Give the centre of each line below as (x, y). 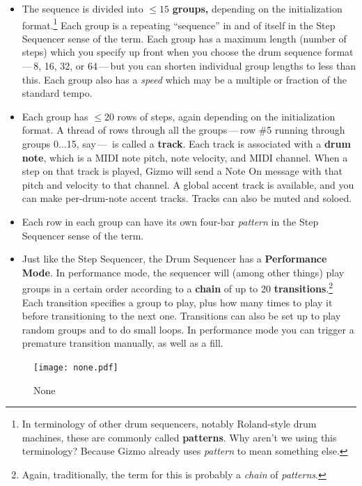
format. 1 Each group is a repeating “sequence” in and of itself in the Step (179, 24)
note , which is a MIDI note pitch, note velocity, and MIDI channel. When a (185, 157)
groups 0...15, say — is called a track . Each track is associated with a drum (186, 143)
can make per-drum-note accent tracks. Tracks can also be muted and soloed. (187, 198)
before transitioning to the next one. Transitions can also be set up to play (181, 316)
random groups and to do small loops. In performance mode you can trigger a (188, 329)
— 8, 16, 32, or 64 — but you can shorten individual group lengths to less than (189, 66)
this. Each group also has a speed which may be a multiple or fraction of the (184, 79)
